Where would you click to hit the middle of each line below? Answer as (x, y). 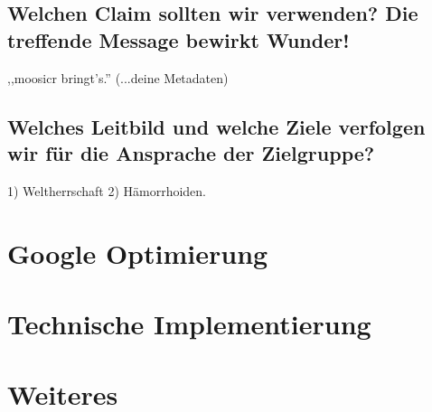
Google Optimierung (138, 253)
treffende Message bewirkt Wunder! (178, 39)
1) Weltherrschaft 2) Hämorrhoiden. (107, 190)
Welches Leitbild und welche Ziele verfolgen (216, 126)
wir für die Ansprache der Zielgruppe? (191, 152)
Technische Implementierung (189, 323)
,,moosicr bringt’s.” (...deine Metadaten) (118, 77)
